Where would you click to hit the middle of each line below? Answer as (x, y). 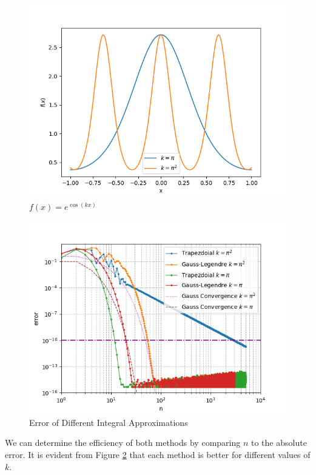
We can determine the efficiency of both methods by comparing (123, 443)
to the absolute (279, 443)
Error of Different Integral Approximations (109, 422)
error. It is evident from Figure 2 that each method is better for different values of (158, 454)
